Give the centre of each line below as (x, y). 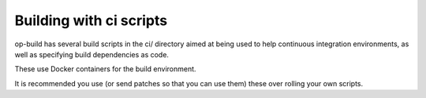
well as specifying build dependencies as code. (92, 54)
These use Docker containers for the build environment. (105, 69)
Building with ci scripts (91, 20)
